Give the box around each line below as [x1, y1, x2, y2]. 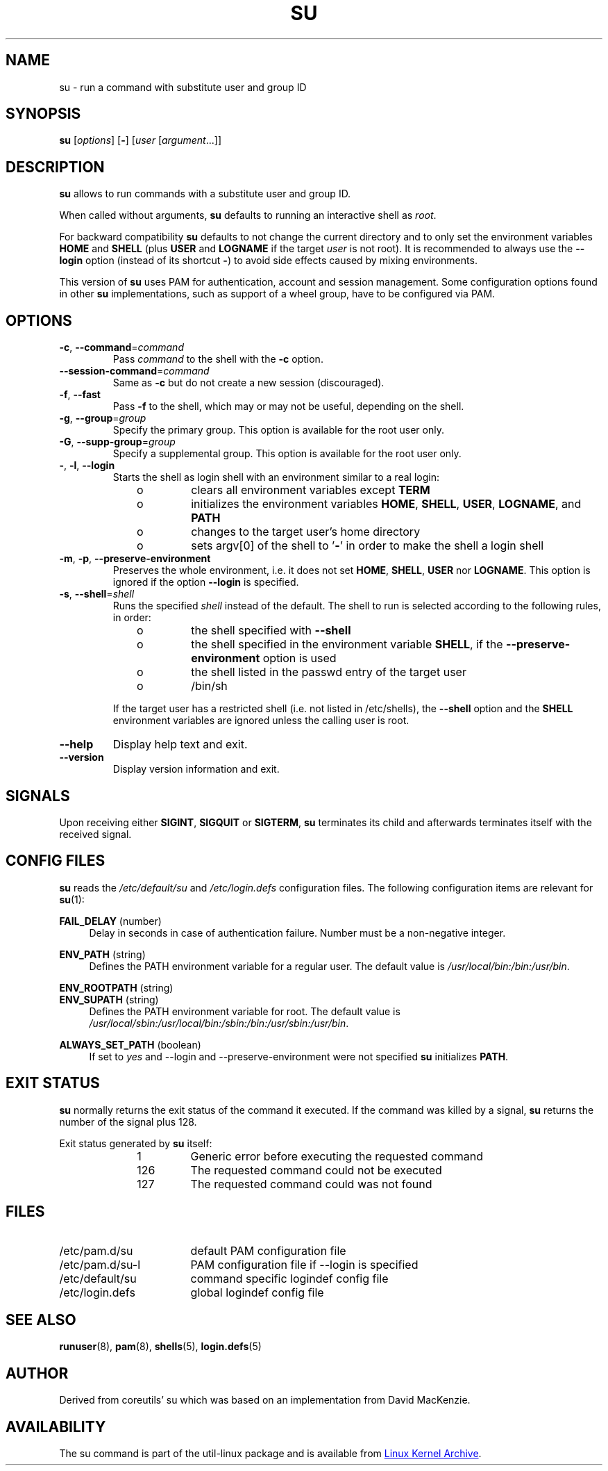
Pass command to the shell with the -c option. [112, 353, 323, 365]
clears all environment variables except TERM [191, 483, 430, 498]
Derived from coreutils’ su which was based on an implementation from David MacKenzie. [59, 1394, 471, 1406]
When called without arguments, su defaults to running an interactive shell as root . [59, 209, 437, 222]
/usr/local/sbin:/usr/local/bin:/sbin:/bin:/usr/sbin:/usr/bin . [89, 1017, 349, 1029]
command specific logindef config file [190, 1271, 389, 1285]
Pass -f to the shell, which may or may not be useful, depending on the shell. [112, 400, 464, 413]
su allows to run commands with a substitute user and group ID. [59, 188, 351, 200]
